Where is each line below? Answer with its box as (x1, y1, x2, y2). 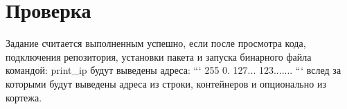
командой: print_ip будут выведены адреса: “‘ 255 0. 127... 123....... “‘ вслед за (6, 63, 341, 77)
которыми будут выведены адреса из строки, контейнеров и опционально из (6, 76, 326, 90)
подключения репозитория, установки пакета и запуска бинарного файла (6, 49, 312, 63)
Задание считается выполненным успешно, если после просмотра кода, (6, 36, 306, 50)
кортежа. (6, 90, 42, 104)
